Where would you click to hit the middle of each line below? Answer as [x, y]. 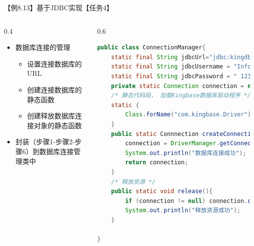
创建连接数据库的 [54, 89]
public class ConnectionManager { [151, 48]
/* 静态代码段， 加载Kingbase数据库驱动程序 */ [181, 96]
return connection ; [157, 163]
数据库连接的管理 [43, 47]
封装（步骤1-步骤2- [45, 142]
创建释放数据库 [51, 116]
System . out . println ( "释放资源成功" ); [183, 211]
